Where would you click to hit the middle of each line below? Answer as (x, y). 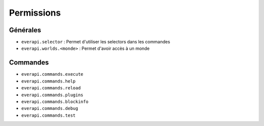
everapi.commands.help (48, 81)
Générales (25, 30)
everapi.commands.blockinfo (55, 102)
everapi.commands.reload (51, 88)
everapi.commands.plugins (52, 95)
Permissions (35, 13)
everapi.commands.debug (50, 108)
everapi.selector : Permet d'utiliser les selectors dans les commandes (96, 42)
